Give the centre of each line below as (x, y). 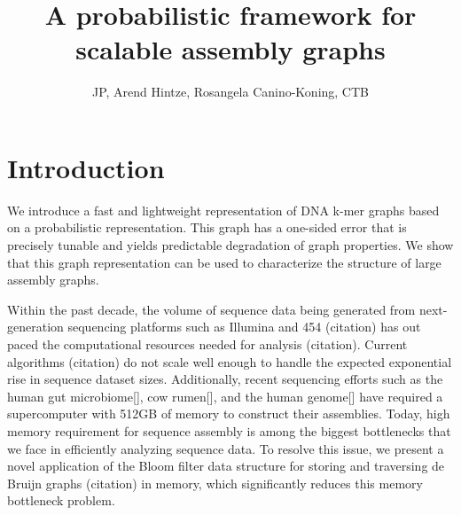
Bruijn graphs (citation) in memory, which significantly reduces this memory (215, 483)
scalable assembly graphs (230, 49)
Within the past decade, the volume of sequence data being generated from (211, 309)
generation (35, 327)
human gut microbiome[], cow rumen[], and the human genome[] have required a (225, 396)
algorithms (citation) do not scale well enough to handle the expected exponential (230, 361)
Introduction (86, 167)
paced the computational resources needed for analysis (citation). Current (207, 344)
